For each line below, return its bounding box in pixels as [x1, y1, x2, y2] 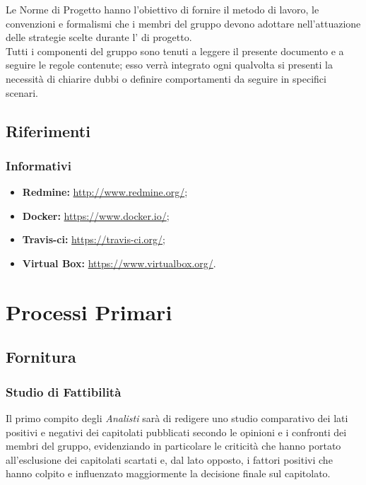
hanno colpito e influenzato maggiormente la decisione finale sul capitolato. [6, 466, 331, 481]
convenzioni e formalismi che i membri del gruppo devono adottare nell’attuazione [6, 16, 361, 30]
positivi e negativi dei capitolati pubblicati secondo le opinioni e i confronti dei [6, 424, 347, 439]
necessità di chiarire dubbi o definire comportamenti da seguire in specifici [6, 71, 326, 86]
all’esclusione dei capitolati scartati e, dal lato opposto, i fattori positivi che [6, 452, 333, 467]
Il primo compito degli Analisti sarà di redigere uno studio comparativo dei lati [6, 410, 348, 425]
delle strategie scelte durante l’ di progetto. [6, 30, 192, 45]
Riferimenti [6, 119, 90, 141]
